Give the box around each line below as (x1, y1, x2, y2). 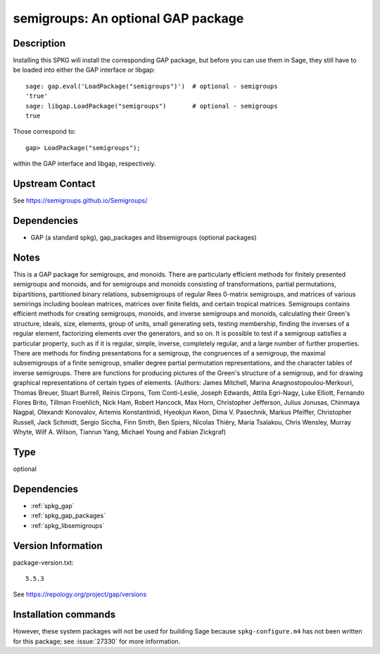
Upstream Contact (13, 178, 96, 189)
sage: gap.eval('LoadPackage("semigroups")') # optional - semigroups (25, 82, 278, 90)
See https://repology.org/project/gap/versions (13, 590, 147, 598)
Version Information (13, 539, 103, 552)
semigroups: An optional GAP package (13, 11, 244, 26)
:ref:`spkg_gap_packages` (30, 511, 106, 520)
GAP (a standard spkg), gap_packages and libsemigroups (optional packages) (30, 233, 257, 241)
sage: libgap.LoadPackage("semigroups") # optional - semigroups (25, 102, 278, 110)
